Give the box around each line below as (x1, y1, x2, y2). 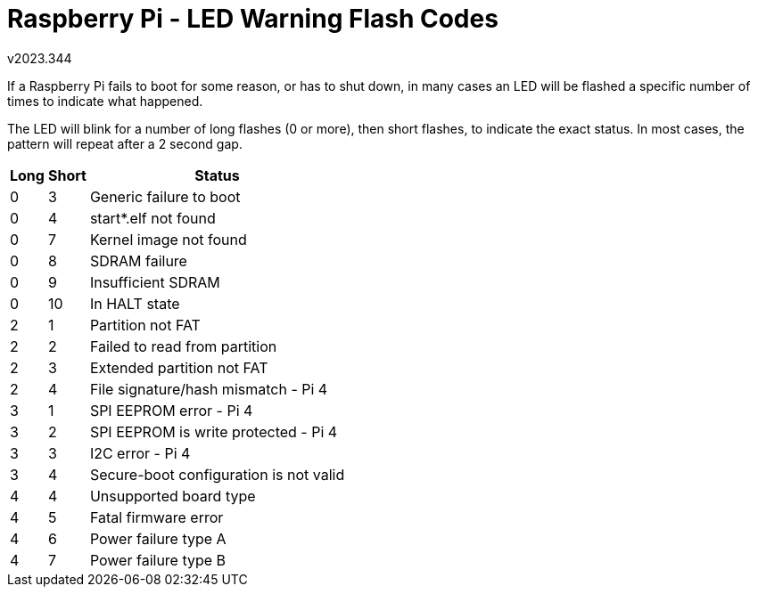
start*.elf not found (89, 208, 216, 227)
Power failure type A (89, 529, 227, 548)
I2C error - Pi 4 (89, 443, 191, 462)
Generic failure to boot (89, 187, 241, 206)
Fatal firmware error (89, 508, 224, 526)
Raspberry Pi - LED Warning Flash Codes (7, 4, 498, 34)
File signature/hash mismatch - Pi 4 (89, 379, 328, 398)
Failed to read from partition (89, 337, 277, 355)
